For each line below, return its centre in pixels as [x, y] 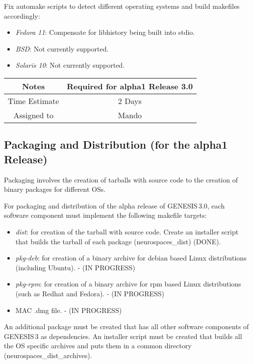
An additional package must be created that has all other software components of [126, 326]
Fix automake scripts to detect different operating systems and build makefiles [122, 6]
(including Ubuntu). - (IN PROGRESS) [75, 267]
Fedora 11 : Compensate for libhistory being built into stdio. [105, 32]
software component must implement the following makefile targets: [105, 215]
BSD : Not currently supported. [62, 48]
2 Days [130, 101]
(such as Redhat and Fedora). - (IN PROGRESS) [90, 293]
